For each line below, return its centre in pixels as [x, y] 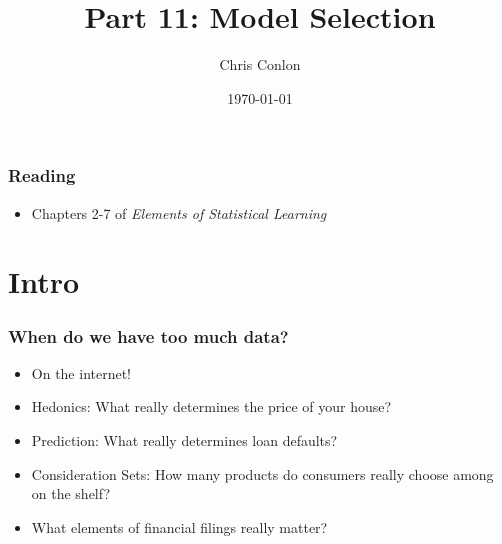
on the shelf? [71, 493]
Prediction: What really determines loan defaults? [184, 439]
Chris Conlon [260, 64]
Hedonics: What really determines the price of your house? [211, 406]
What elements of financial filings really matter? [179, 526]
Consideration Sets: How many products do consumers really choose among [262, 473]
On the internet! [81, 372]
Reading [42, 175]
